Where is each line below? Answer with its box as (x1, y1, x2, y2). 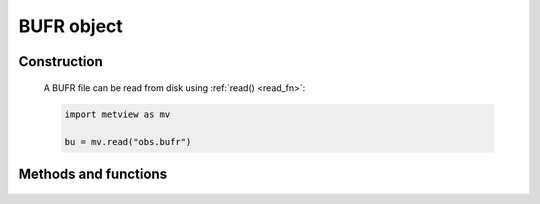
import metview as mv (64, 108, 171, 120)
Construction (18, 53, 104, 70)
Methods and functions (18, 165, 168, 182)
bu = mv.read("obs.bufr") (64, 136, 192, 148)
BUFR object (18, 15, 124, 37)
